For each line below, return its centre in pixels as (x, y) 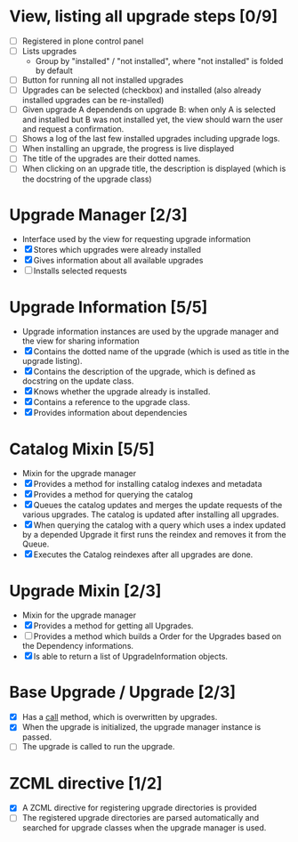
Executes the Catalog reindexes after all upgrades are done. (143, 555)
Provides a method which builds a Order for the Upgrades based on (157, 636)
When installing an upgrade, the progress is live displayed (128, 149)
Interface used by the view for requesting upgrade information (136, 239)
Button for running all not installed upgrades (103, 80)
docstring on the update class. (78, 381)
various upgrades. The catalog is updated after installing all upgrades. (150, 514)
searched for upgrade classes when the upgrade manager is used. (144, 828)
